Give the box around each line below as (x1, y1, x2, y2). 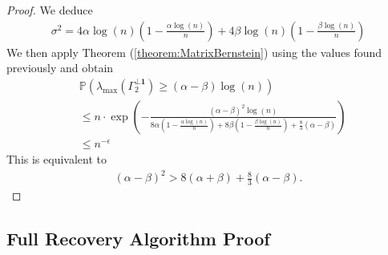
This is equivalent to (6, 150, 107, 167)
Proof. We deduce (6, 2, 93, 18)
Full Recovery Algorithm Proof (6, 225, 270, 250)
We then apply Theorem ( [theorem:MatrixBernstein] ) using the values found (6, 43, 382, 60)
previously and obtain (6, 59, 114, 76)
